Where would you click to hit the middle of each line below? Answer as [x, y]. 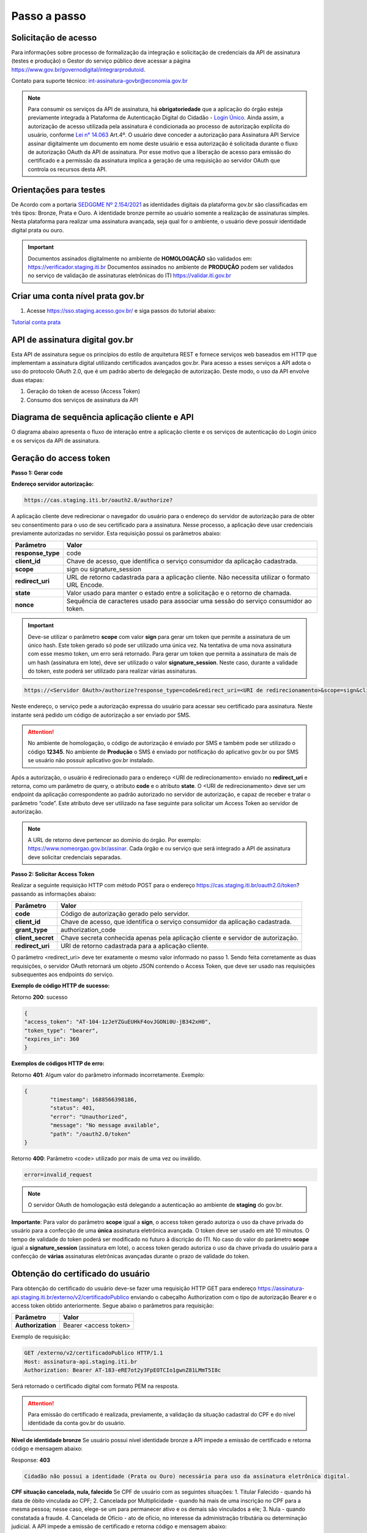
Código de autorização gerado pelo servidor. [125, 914]
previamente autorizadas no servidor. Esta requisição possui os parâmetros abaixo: [116, 533]
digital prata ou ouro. [38, 230]
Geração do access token [61, 458]
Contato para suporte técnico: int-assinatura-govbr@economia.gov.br [99, 81]
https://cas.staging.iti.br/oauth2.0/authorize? [98, 500]
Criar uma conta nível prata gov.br [78, 296]
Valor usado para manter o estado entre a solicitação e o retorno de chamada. [179, 593]
